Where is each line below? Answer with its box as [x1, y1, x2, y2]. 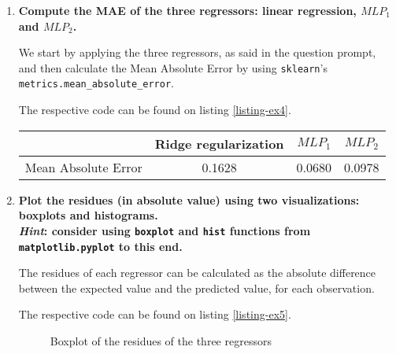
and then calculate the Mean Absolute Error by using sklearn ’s [18, 59, 328, 76]
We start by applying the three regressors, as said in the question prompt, [18, 44, 376, 61]
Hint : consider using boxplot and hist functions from [18, 222, 311, 238]
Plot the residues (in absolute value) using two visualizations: [18, 191, 360, 208]
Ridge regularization [154, 134, 284, 153]
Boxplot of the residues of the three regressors [50, 332, 272, 348]
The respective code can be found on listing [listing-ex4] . [18, 101, 291, 118]
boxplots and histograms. [18, 207, 158, 223]
